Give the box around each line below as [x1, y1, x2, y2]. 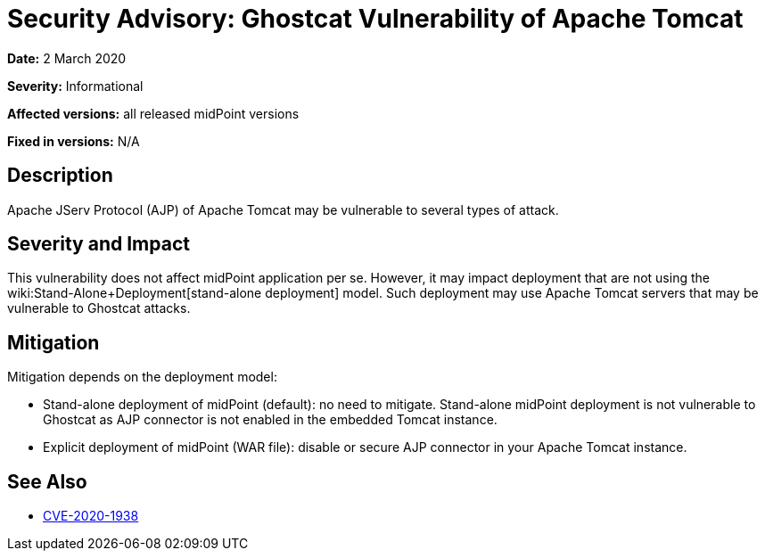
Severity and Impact [7, 233, 190, 256]
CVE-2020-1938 [43, 508, 139, 524]
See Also [7, 470, 87, 493]
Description [7, 164, 113, 187]
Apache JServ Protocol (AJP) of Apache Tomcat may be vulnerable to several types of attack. [7, 201, 559, 217]
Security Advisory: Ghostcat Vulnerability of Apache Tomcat [7, 4, 744, 34]
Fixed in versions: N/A [7, 133, 140, 149]
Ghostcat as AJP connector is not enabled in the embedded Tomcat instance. [43, 412, 498, 428]
